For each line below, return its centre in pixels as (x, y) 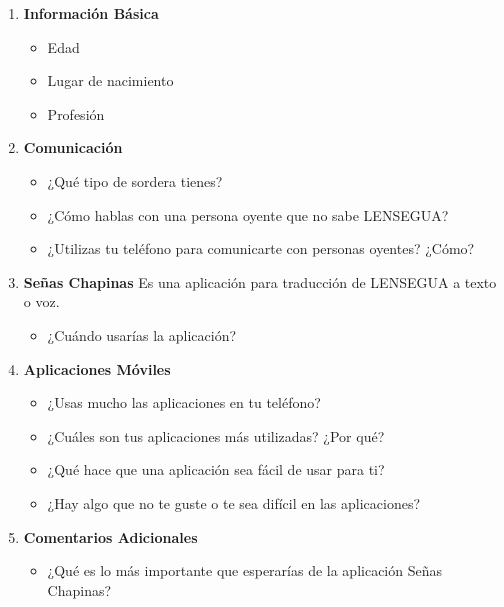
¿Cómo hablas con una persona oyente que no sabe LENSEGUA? (248, 214)
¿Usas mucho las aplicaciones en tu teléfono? (184, 402)
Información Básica (91, 13)
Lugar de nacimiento (110, 80)
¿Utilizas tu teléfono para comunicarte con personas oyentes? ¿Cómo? (261, 248)
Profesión (76, 113)
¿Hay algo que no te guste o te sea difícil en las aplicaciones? (234, 502)
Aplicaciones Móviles (97, 368)
